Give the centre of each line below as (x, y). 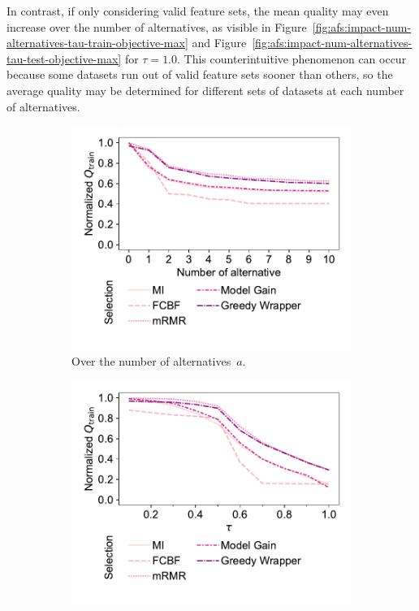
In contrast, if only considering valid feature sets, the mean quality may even (198, 11)
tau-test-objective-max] (64, 58)
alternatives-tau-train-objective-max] (97, 43)
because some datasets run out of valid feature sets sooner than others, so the (200, 74)
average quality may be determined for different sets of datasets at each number (205, 90)
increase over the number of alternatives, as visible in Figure (157, 26)
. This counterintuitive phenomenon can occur (292, 58)
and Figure (219, 43)
